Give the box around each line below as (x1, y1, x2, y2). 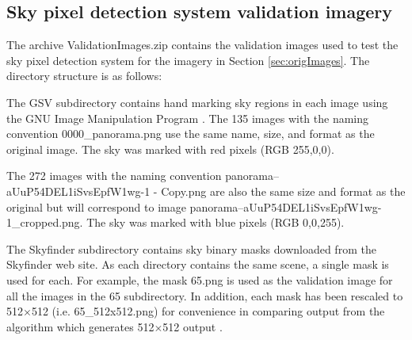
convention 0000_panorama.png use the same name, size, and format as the (6, 125, 375, 142)
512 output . (162, 318, 223, 334)
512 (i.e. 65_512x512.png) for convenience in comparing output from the (31, 303, 385, 319)
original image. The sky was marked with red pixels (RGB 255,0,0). (6, 140, 334, 157)
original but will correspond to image (6, 198, 186, 215)
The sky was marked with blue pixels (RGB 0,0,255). (86, 214, 345, 231)
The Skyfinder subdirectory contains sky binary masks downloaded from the (6, 240, 376, 257)
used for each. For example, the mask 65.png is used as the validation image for (6, 271, 393, 288)
